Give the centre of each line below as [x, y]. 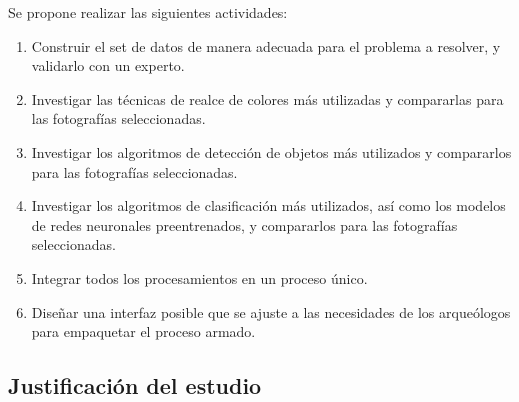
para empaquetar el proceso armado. [143, 331]
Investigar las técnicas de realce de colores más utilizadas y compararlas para [267, 98]
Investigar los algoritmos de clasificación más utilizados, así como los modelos [268, 205]
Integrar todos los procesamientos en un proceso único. [199, 277]
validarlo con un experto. [108, 65]
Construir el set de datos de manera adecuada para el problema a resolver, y [266, 45]
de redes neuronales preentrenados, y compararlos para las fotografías [244, 224]
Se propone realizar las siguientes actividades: [148, 12]
